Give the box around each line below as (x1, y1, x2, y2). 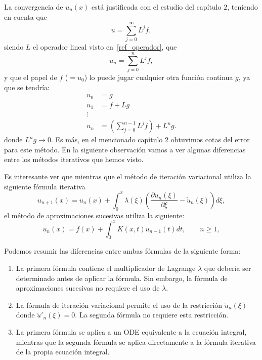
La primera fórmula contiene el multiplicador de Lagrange (16, 263, 196, 273)
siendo (4, 42, 24, 52)
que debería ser (204, 263, 251, 273)
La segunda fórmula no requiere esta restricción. (79, 309, 229, 320)
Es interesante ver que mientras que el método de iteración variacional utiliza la (4, 171, 251, 182)
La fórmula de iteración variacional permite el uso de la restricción (16, 299, 223, 310)
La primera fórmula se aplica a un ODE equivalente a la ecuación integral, (16, 326, 247, 337)
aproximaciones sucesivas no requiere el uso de (16, 283, 160, 293)
